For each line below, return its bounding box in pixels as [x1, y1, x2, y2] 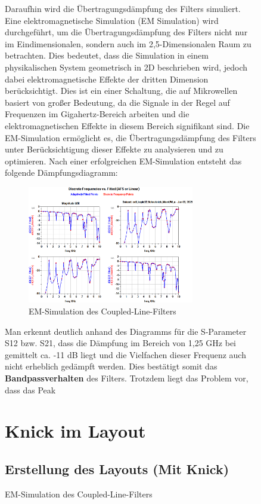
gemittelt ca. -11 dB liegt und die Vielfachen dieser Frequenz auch [5, 348, 246, 361]
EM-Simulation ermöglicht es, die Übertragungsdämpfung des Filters [5, 131, 256, 143]
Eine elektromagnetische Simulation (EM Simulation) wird [5, 14, 219, 26]
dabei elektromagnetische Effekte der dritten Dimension [5, 72, 209, 85]
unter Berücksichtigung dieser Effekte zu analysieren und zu [5, 143, 223, 155]
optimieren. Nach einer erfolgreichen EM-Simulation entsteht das [5, 154, 242, 167]
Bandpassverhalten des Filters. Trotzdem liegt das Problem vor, [5, 372, 248, 384]
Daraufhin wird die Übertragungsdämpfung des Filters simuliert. [5, 2, 241, 14]
